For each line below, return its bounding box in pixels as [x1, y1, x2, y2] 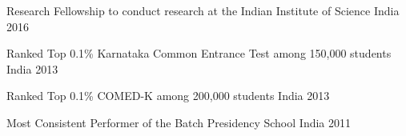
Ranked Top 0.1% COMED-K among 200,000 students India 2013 [6, 87, 330, 104]
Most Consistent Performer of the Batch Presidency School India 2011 [6, 114, 352, 130]
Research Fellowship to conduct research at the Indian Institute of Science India [6, 2, 400, 18]
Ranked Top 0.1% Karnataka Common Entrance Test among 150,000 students [6, 45, 392, 62]
